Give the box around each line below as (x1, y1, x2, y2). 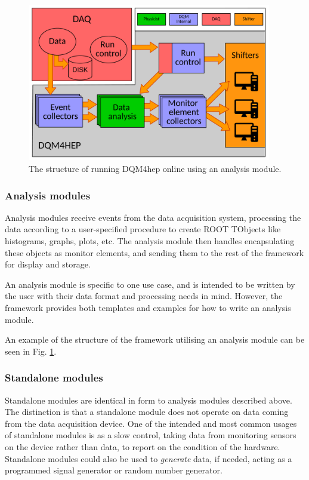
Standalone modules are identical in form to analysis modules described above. (5, 393, 292, 406)
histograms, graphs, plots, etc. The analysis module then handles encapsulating (5, 234, 295, 247)
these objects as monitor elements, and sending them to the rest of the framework (5, 246, 304, 259)
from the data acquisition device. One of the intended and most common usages (5, 417, 297, 429)
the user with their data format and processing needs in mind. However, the (5, 290, 283, 302)
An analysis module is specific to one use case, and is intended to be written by (5, 278, 295, 290)
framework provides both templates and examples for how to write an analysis (5, 301, 291, 313)
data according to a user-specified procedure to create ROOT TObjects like (5, 223, 281, 235)
